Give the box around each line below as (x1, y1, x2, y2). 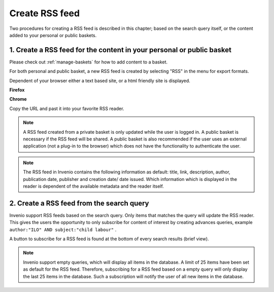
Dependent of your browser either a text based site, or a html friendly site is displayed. (9, 78, 190, 84)
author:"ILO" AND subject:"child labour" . (9, 226, 117, 233)
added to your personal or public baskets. (9, 32, 97, 38)
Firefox (9, 87, 25, 93)
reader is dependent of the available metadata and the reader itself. (23, 183, 164, 189)
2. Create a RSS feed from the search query (9, 199, 149, 207)
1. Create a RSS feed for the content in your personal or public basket (9, 46, 232, 54)
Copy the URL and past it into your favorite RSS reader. (9, 105, 124, 112)
